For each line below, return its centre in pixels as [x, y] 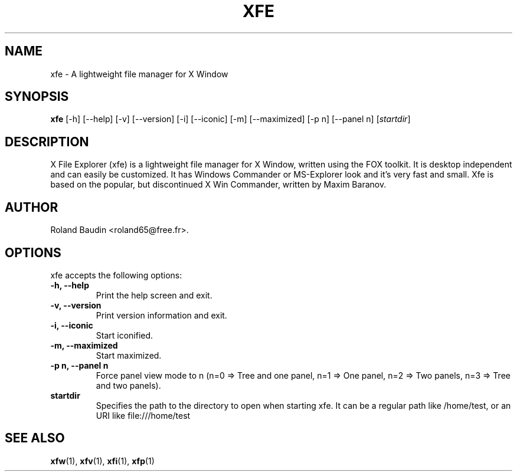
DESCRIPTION [47, 142]
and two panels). [128, 385]
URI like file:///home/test [143, 415]
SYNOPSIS [37, 97]
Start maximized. [129, 355]
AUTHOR [32, 207]
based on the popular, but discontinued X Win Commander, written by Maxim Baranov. [218, 185]
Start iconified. [125, 335]
